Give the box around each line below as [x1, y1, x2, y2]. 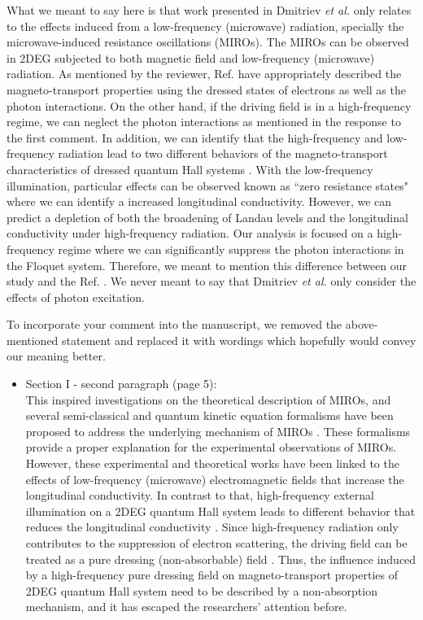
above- [345, 316, 378, 333]
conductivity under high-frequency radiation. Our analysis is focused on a [7, 225, 373, 242]
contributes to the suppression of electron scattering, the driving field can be [25, 535, 408, 551]
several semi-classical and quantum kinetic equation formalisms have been [25, 407, 394, 424]
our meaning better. [7, 347, 106, 365]
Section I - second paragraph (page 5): [25, 375, 217, 392]
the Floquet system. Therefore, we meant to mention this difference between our [7, 256, 408, 273]
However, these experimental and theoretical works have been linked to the [25, 455, 399, 472]
